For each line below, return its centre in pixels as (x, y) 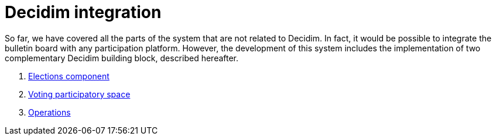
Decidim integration (83, 12)
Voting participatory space (79, 94)
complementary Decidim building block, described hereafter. (122, 58)
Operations (49, 112)
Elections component (69, 76)
